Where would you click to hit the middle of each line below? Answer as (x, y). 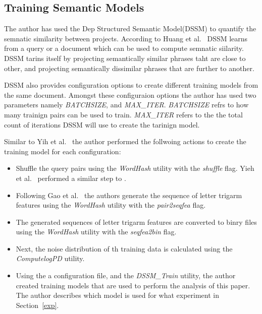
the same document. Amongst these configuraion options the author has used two (130, 95)
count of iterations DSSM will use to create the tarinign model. (102, 124)
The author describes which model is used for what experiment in (117, 295)
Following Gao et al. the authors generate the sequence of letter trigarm (129, 195)
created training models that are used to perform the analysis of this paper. (133, 285)
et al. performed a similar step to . (71, 178)
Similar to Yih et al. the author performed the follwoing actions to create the (125, 141)
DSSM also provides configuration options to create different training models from (131, 85)
